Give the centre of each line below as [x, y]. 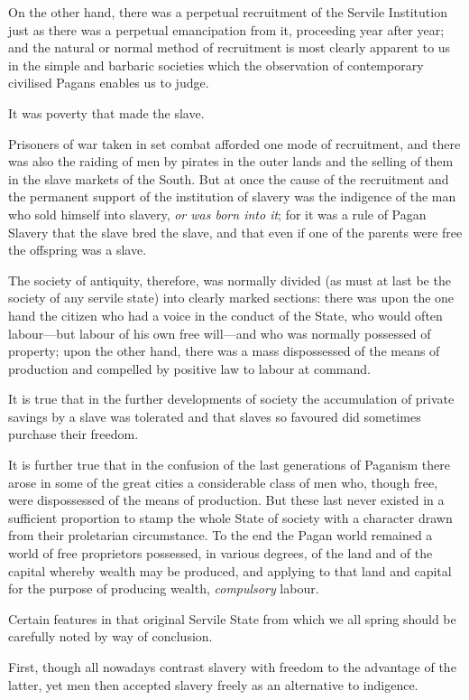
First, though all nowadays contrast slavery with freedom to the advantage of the [232, 667]
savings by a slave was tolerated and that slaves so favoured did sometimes [215, 416]
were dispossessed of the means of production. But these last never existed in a [226, 500]
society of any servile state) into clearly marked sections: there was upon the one [231, 298]
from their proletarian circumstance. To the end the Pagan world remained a [221, 535]
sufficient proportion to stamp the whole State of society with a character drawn [230, 517]
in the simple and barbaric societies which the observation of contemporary [216, 65]
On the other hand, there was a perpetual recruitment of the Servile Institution [228, 12]
